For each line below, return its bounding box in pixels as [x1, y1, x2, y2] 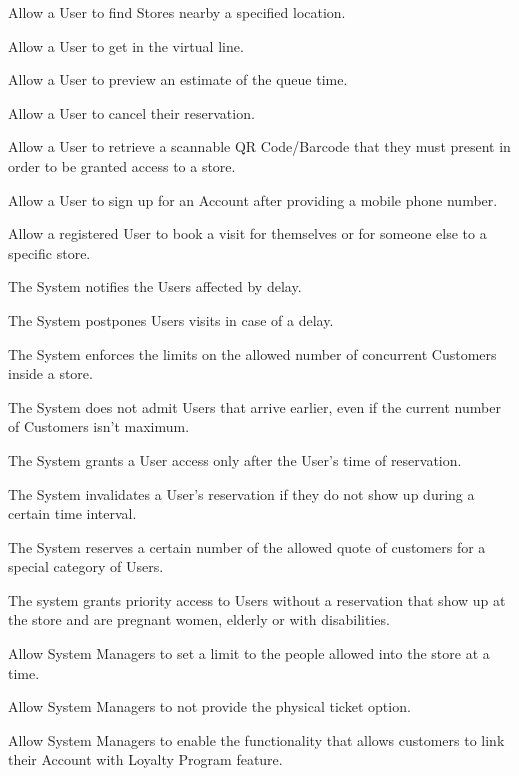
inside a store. [8, 363, 93, 384]
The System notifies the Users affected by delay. [8, 276, 302, 297]
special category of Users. [8, 556, 164, 577]
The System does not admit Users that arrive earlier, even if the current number [8, 396, 501, 417]
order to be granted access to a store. [8, 155, 236, 176]
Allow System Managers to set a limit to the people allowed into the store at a [8, 643, 490, 664]
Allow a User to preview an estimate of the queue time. [8, 69, 348, 90]
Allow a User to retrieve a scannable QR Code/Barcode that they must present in [8, 136, 511, 157]
